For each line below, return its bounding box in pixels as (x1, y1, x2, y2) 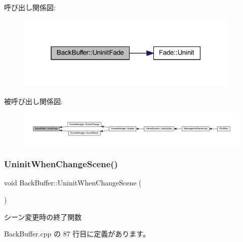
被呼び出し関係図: (4, 95, 63, 106)
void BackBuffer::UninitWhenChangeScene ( (4, 177, 142, 188)
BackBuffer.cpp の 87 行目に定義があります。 (4, 228, 150, 239)
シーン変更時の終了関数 (4, 211, 82, 222)
